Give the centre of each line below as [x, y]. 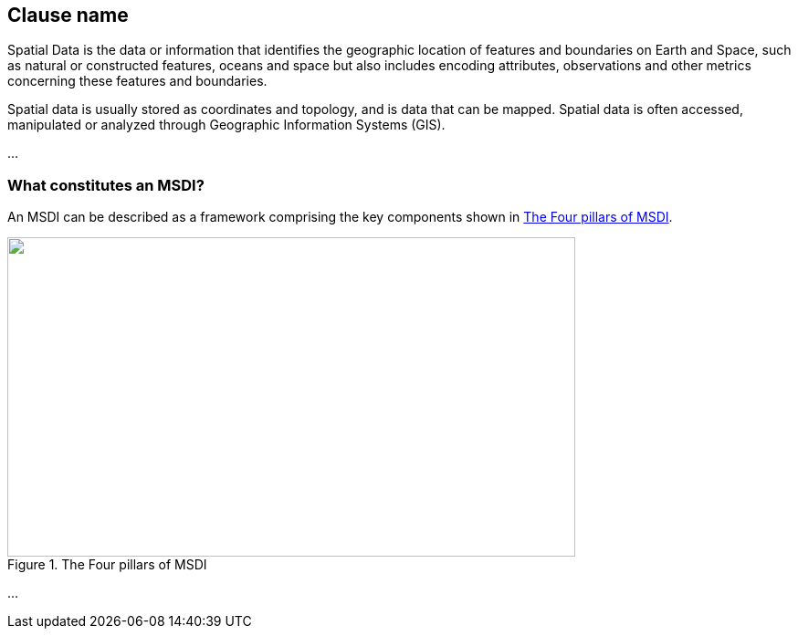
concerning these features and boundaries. [137, 81]
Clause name [68, 15]
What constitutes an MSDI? [106, 185]
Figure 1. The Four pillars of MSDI [107, 565]
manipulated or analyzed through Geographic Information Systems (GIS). [226, 125]
